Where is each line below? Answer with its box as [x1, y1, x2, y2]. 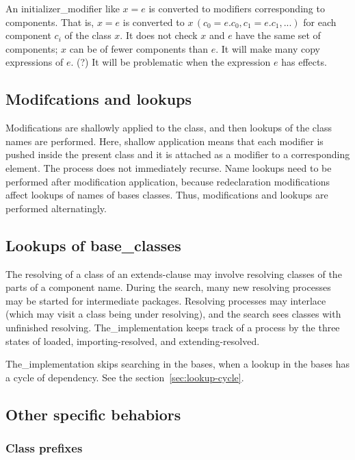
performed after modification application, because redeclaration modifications [5, 174, 330, 188]
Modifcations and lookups [5, 88, 192, 110]
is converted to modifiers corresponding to [148, 1, 325, 15]
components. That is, [5, 14, 94, 29]
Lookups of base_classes [5, 234, 181, 255]
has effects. [281, 55, 327, 69]
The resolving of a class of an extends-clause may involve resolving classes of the [5, 266, 342, 281]
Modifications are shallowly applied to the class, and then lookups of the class [5, 120, 332, 135]
